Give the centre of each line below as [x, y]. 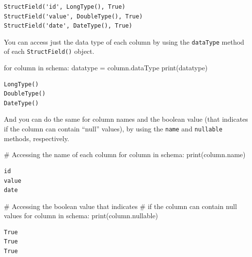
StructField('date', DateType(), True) [68, 26]
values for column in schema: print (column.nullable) [81, 216]
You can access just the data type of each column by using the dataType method [124, 41]
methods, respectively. [37, 138]
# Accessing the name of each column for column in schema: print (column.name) [125, 154]
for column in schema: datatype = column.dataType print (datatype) [106, 68]
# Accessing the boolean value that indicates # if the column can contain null [120, 206]
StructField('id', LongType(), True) [65, 7]
